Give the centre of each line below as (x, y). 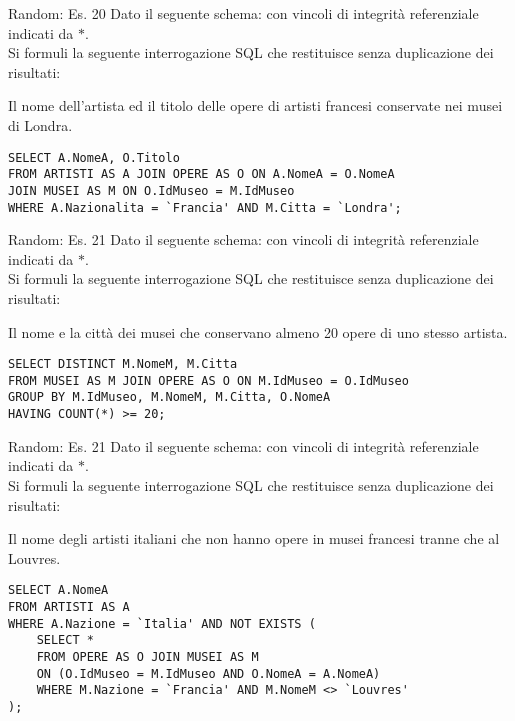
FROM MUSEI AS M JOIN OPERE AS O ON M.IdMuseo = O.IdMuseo (208, 380)
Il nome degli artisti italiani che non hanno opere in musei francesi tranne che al (254, 538)
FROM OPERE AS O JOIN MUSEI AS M (147, 656)
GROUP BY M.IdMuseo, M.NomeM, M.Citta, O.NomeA (169, 397)
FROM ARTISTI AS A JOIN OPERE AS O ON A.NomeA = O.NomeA (201, 174)
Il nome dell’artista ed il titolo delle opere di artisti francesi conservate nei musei (255, 105)
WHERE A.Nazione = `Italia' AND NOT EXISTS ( (162, 623)
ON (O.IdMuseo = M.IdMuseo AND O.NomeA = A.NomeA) (208, 673)
